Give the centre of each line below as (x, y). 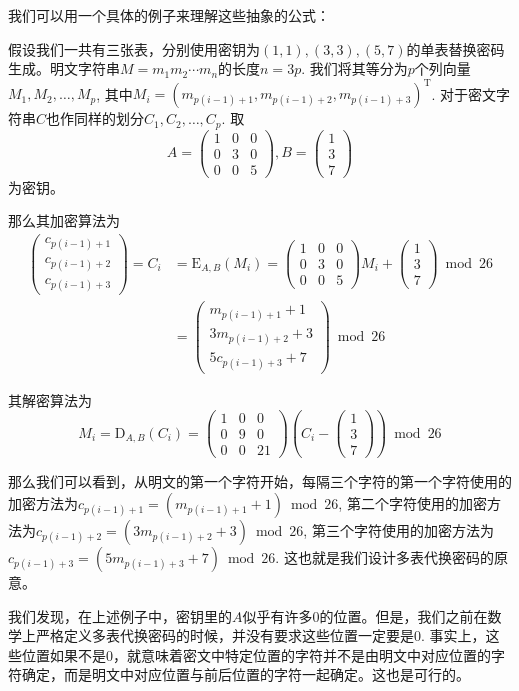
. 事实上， (453, 635)
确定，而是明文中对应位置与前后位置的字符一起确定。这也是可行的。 (245, 674)
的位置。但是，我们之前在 (403, 615)
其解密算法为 (50, 399)
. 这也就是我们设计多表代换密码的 (384, 556)
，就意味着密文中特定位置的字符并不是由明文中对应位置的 (302, 654)
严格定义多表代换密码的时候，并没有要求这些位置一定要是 (224, 635)
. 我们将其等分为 (354, 68)
